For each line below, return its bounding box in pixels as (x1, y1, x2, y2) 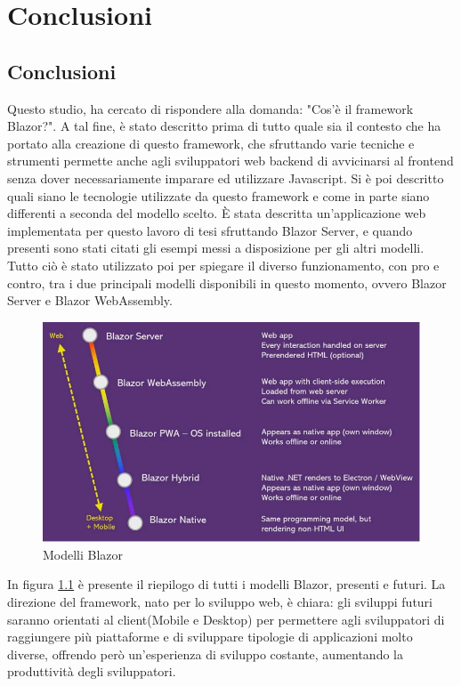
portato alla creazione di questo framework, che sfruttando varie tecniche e (7, 133, 415, 152)
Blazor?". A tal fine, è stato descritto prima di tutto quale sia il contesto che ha (7, 117, 441, 135)
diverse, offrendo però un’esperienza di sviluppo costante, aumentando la (7, 644, 403, 663)
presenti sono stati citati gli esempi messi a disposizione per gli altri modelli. (7, 238, 425, 257)
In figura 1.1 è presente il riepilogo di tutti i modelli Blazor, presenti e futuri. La (7, 575, 446, 593)
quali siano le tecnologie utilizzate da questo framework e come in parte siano (7, 186, 430, 205)
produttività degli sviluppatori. (7, 662, 176, 681)
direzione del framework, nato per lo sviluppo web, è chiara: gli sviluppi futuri (7, 592, 433, 610)
